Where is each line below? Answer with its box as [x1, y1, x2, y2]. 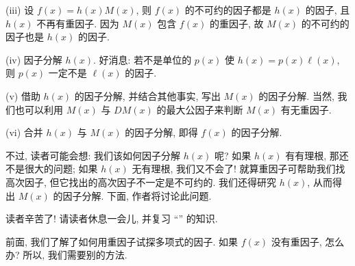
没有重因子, [271, 234, 322, 248]
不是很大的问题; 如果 [5, 161, 98, 176]
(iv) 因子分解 [5, 52, 62, 66]
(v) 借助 [5, 88, 40, 103]
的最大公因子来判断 [156, 102, 243, 116]
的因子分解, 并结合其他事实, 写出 [74, 88, 221, 103]
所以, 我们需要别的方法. [23, 248, 127, 262]
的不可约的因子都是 [184, 3, 271, 16]
